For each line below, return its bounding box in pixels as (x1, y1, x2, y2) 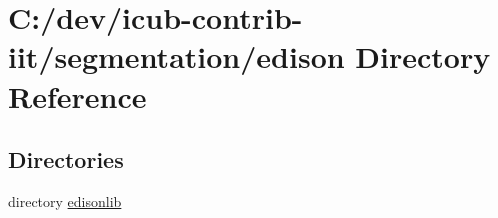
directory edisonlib (8, 190, 122, 211)
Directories (8, 144, 124, 175)
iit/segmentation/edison (8, 36, 345, 77)
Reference (8, 75, 147, 116)
